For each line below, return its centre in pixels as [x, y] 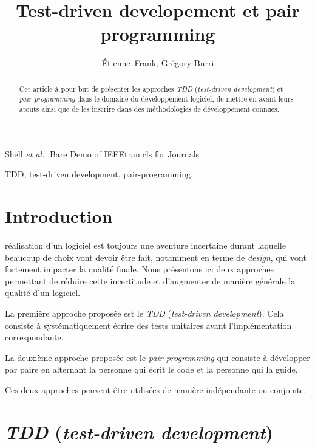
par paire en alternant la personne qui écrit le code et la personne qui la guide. [151, 369]
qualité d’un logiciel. [43, 293]
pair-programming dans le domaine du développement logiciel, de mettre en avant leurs [156, 99]
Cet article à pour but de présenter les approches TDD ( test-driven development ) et [151, 88]
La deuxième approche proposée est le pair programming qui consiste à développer [157, 357]
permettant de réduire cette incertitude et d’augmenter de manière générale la [150, 281]
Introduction [59, 216]
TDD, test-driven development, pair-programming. [99, 174]
